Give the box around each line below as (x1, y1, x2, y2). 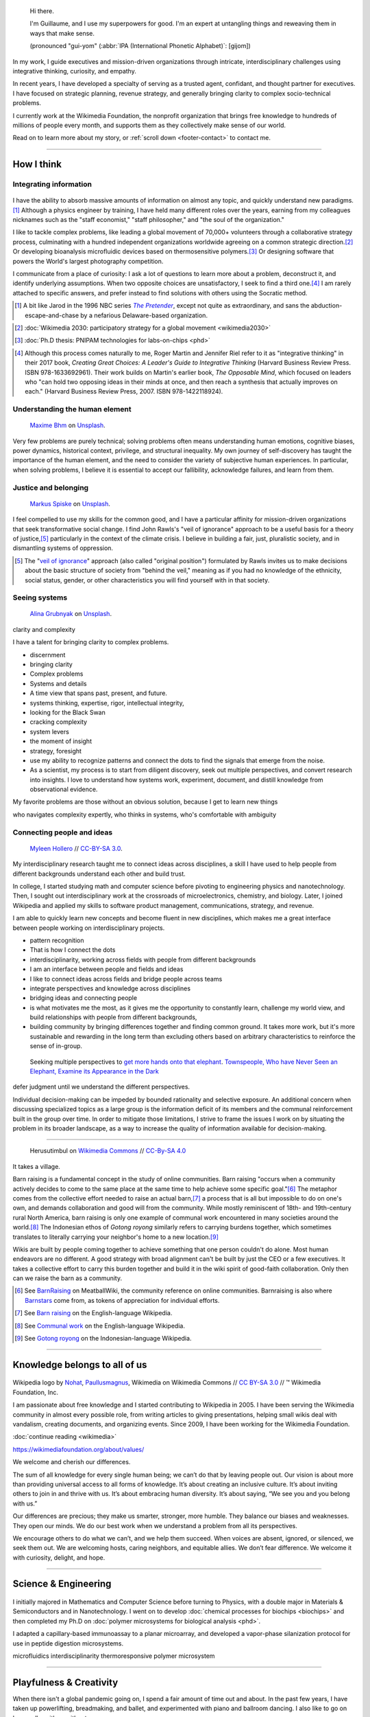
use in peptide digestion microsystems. (12, 1639, 124, 1648)
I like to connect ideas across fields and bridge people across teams (29, 975, 223, 983)
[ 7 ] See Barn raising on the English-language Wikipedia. (14, 1309, 173, 1317)
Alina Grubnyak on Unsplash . (29, 610, 112, 618)
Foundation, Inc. (12, 1388, 58, 1396)
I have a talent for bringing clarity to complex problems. (12, 638, 169, 646)
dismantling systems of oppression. (12, 544, 113, 552)
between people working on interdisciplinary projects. (12, 924, 165, 932)
